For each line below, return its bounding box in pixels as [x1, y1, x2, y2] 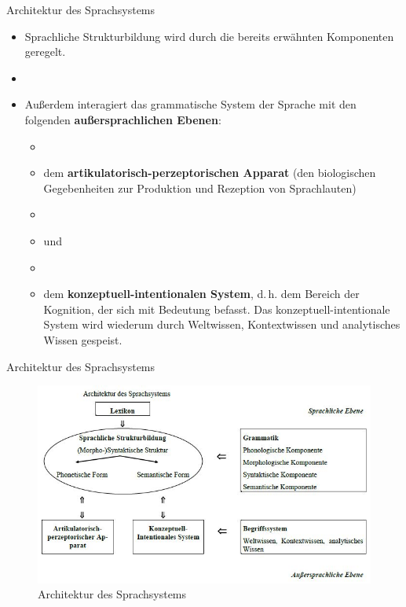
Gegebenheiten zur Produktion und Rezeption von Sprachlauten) [43, 179, 357, 196]
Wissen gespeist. [43, 331, 123, 348]
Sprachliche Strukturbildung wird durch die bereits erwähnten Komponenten [24, 28, 394, 44]
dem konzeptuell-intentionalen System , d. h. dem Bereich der [43, 285, 360, 302]
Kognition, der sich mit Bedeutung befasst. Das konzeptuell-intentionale [43, 300, 390, 317]
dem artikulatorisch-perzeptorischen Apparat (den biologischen [43, 164, 376, 181]
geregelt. [24, 43, 66, 60]
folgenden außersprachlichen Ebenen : [24, 111, 221, 127]
